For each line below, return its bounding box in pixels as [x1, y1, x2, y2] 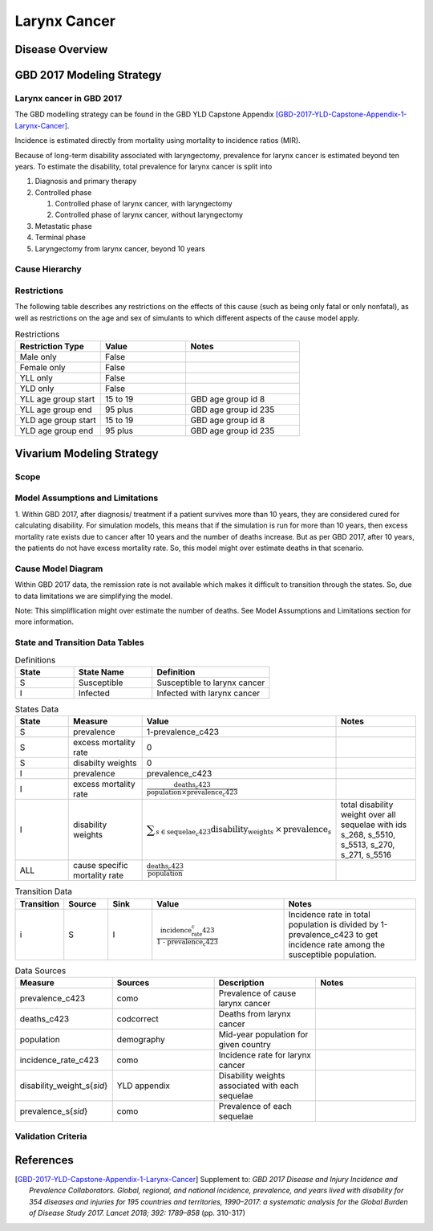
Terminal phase [34, 233, 86, 243]
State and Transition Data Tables [14, 637, 144, 648]
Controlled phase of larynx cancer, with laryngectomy [55, 199, 233, 209]
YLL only [19, 373, 54, 384]
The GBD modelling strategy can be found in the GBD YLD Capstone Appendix [14, 109, 274, 120]
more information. [14, 617, 74, 626]
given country [218, 1038, 272, 1050]
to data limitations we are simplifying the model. [14, 591, 173, 601]
